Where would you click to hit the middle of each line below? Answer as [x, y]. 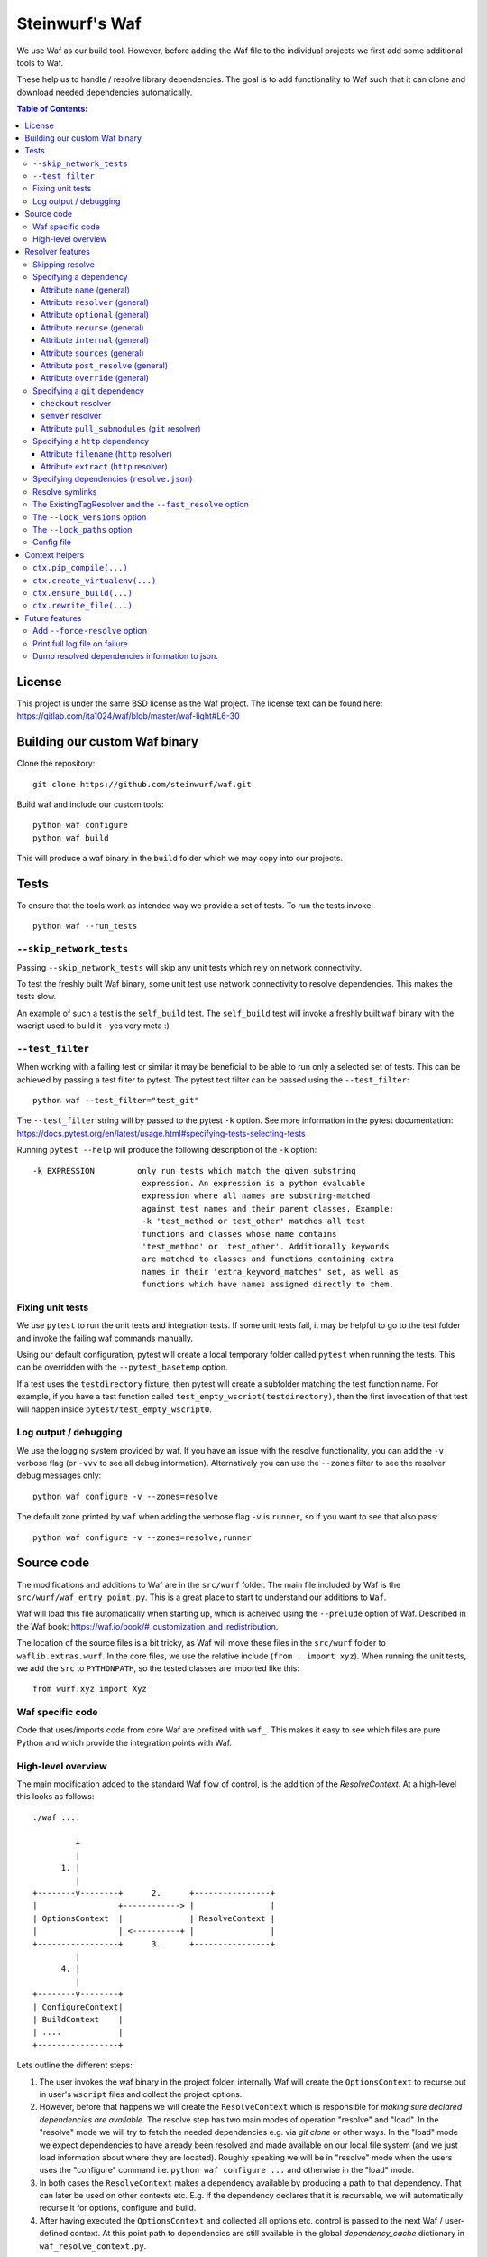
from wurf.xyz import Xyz [90, 1689]
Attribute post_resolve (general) [105, 365]
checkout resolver [76, 404]
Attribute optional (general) [95, 315]
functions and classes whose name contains [239, 1234]
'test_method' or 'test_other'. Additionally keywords [265, 1246]
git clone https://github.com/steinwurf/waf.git [142, 784]
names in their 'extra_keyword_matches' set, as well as [270, 1272]
